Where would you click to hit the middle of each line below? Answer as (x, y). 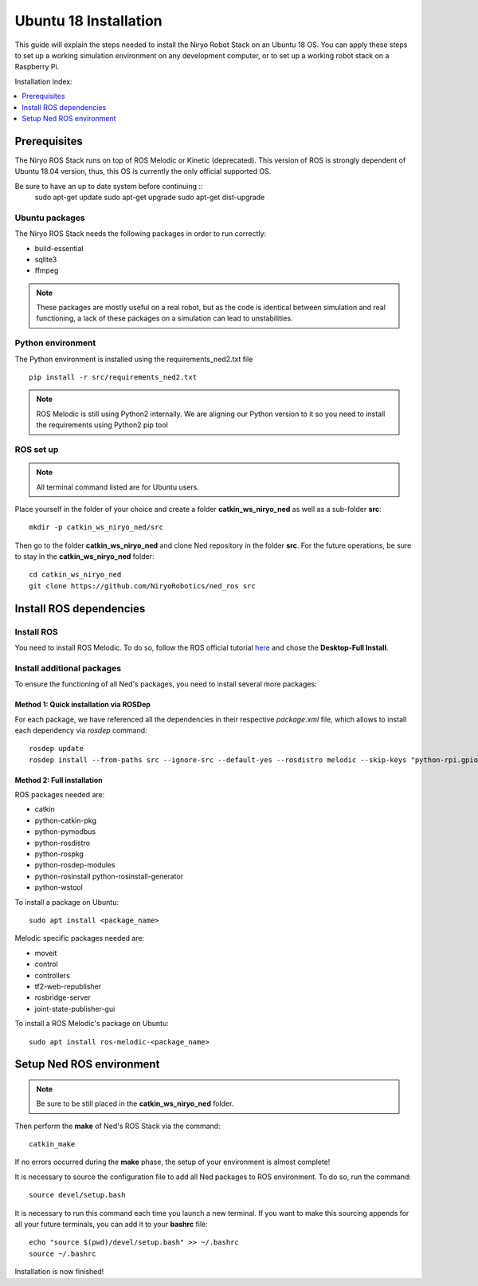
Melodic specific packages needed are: (80, 938)
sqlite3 (46, 259)
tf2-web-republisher (68, 986)
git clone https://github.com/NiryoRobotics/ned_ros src (143, 586)
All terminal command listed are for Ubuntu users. (118, 487)
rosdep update (56, 749)
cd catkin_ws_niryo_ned (75, 575)
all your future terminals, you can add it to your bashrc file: (112, 1225)
